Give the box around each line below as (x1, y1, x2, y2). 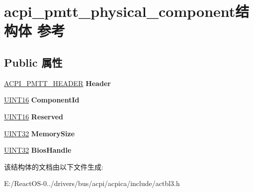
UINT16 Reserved (4, 111, 64, 121)
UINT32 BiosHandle (4, 145, 72, 155)
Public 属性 (4, 54, 63, 70)
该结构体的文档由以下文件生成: (4, 161, 103, 172)
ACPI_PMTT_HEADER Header (4, 78, 111, 88)
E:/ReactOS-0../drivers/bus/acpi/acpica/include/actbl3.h (4, 178, 180, 189)
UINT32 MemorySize (4, 128, 75, 138)
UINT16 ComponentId (4, 95, 80, 105)
